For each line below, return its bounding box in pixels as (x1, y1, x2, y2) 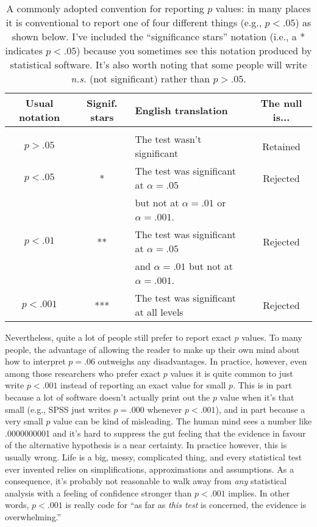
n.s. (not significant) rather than (71, 71, 210, 85)
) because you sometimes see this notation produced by (76, 43, 312, 57)
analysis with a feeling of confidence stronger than (5, 486, 192, 499)
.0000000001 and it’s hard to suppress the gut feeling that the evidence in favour (5, 426, 306, 439)
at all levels (135, 305, 183, 319)
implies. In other (228, 486, 290, 499)
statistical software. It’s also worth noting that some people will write (10, 57, 307, 71)
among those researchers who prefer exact (5, 366, 161, 379)
